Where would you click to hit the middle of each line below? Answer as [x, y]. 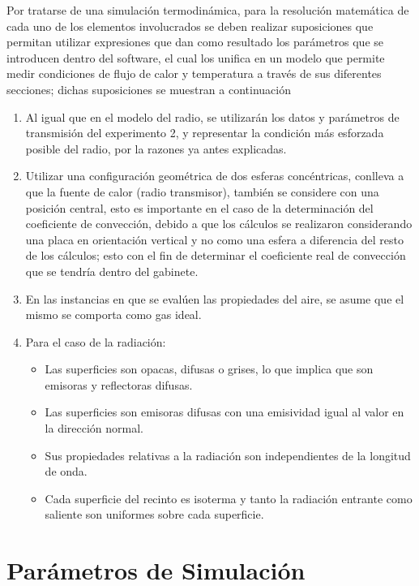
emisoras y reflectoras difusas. [119, 384]
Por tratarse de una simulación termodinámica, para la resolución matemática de [208, 10]
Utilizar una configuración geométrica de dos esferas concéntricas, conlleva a [215, 176]
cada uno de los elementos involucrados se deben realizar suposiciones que [190, 26]
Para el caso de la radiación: [96, 341]
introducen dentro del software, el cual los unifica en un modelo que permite [196, 57]
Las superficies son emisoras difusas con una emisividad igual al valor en [224, 412]
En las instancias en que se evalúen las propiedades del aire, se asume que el [215, 298]
